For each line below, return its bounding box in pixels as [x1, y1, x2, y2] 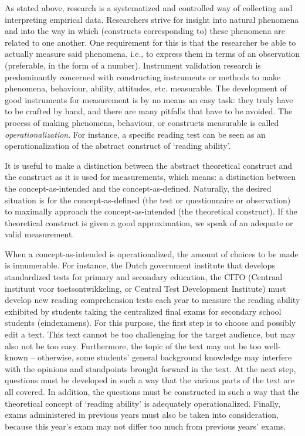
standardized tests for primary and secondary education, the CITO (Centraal [5, 271, 283, 283]
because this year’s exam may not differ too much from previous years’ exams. [5, 420, 286, 432]
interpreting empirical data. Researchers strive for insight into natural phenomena [5, 13, 299, 25]
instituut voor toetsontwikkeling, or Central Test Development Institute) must [5, 282, 286, 294]
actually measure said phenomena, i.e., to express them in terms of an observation [5, 47, 300, 60]
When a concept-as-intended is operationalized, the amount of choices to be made [5, 247, 299, 260]
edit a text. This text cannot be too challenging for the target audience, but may [5, 328, 296, 340]
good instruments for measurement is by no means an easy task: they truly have [5, 93, 293, 105]
